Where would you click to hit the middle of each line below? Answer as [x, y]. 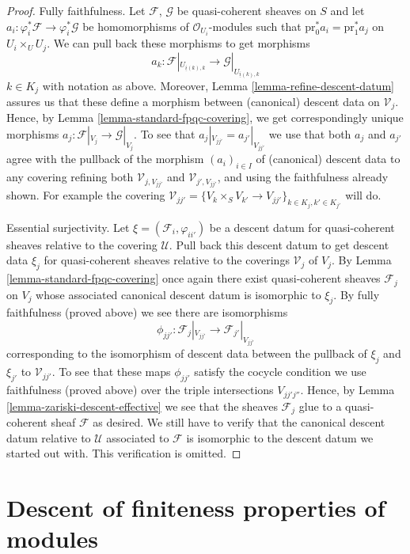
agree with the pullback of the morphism [105, 159]
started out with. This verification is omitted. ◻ [124, 453]
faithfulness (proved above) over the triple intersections [140, 390]
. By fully [357, 294]
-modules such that [255, 26]
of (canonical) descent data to [328, 159]
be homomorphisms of [136, 26]
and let [347, 10]
